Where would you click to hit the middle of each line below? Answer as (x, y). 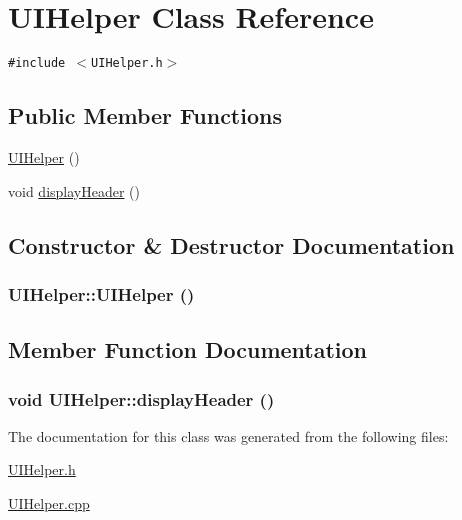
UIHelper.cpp (49, 502)
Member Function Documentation (188, 349)
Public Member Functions (145, 115)
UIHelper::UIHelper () (101, 293)
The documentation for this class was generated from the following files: (228, 435)
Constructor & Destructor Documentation (231, 244)
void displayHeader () (74, 190)
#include (37, 63)
